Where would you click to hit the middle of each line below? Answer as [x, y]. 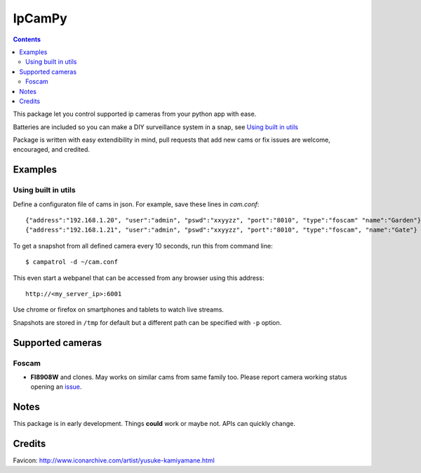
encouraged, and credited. [52, 149]
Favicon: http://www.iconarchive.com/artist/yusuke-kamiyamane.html [114, 460]
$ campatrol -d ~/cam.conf [72, 262]
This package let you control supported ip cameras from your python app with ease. [135, 114]
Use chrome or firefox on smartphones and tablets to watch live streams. [119, 309]
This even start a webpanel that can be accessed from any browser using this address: [139, 278]
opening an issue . [56, 387]
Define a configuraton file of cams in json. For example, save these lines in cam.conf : [136, 204]
